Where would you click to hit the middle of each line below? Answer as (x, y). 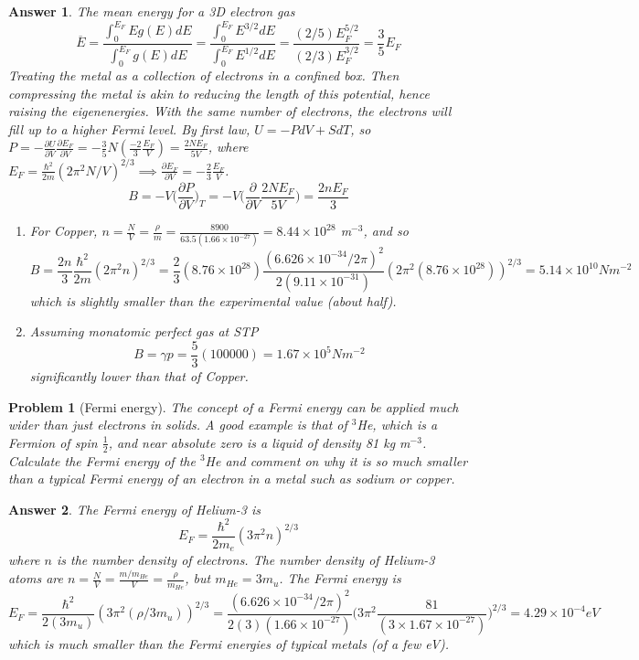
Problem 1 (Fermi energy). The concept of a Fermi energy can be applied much (234, 406)
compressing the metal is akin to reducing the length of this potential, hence (219, 93)
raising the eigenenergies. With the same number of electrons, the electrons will (230, 111)
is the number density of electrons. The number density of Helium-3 (245, 560)
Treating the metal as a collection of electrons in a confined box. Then (204, 75)
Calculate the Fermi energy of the (102, 460)
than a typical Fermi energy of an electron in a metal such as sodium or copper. (232, 479)
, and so (386, 230)
